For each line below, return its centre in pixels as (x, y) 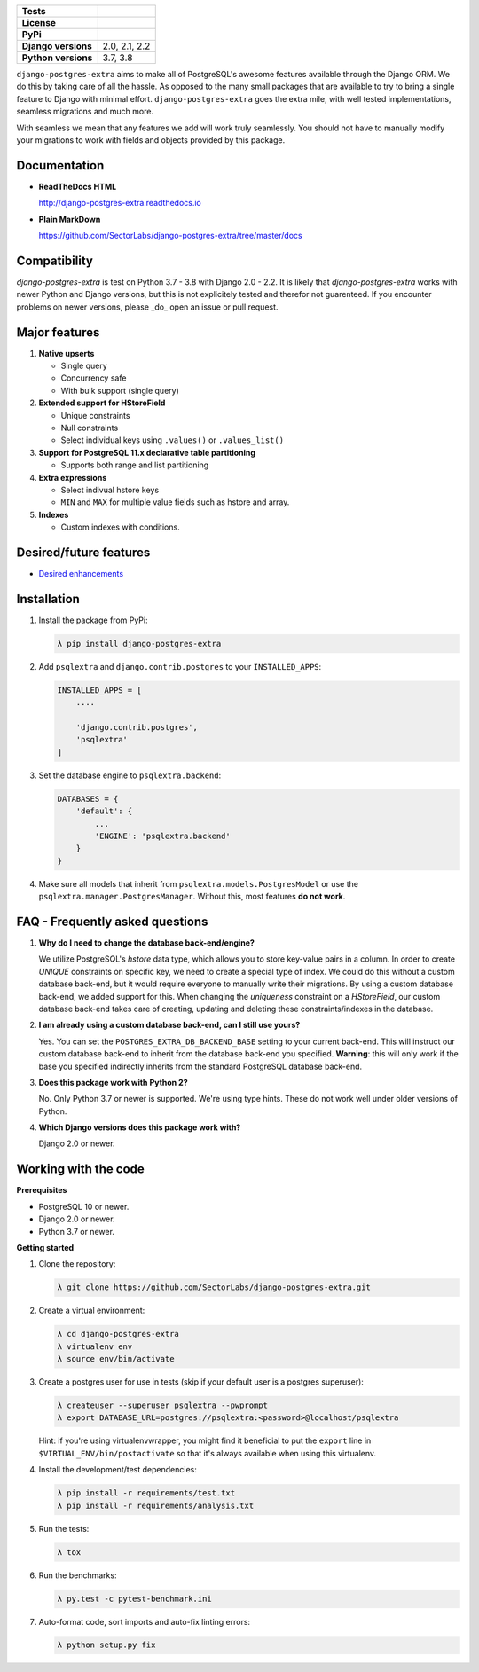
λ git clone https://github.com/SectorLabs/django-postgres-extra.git (214, 1287)
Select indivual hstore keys (110, 490)
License (39, 23)
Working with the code (81, 1170)
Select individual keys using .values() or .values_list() (172, 440)
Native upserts (67, 353)
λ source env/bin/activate (116, 1359)
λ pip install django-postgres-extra (139, 644)
